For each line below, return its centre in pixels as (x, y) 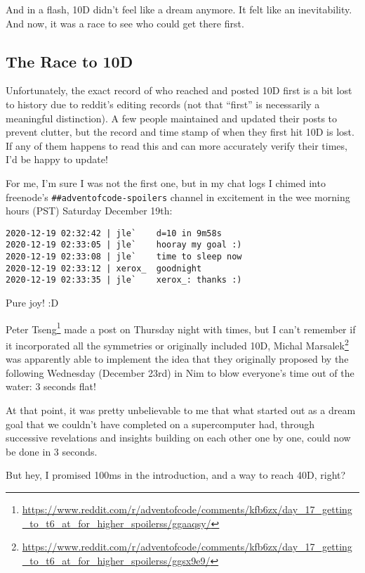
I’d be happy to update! (57, 159)
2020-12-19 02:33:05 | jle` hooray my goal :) (124, 245)
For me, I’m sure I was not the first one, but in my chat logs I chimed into (166, 182)
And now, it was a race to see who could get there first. (125, 23)
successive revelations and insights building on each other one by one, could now (178, 438)
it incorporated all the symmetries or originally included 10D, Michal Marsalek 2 (177, 344)
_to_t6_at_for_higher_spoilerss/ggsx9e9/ (116, 560)
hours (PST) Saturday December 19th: (89, 211)
